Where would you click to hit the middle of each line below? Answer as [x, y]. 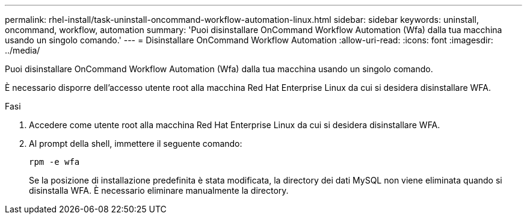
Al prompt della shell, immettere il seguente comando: [136, 143]
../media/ [23, 50]
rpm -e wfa [54, 162]
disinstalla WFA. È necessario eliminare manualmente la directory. [159, 190]
